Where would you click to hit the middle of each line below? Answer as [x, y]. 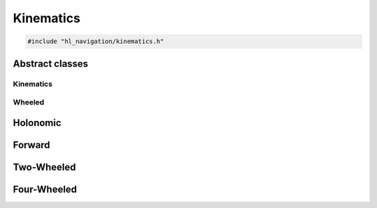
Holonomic [37, 123]
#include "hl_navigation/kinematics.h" [96, 41]
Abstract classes [51, 64]
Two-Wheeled [44, 167]
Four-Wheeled [45, 189]
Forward [31, 145]
